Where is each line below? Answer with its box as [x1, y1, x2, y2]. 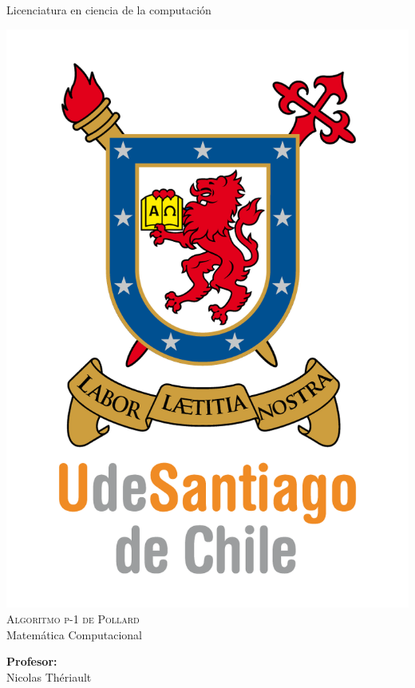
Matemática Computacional [6, 626, 142, 643]
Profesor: [6, 653, 57, 670]
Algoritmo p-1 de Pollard [6, 611, 140, 627]
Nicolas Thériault [6, 668, 92, 685]
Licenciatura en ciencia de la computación [6, 2, 211, 18]
